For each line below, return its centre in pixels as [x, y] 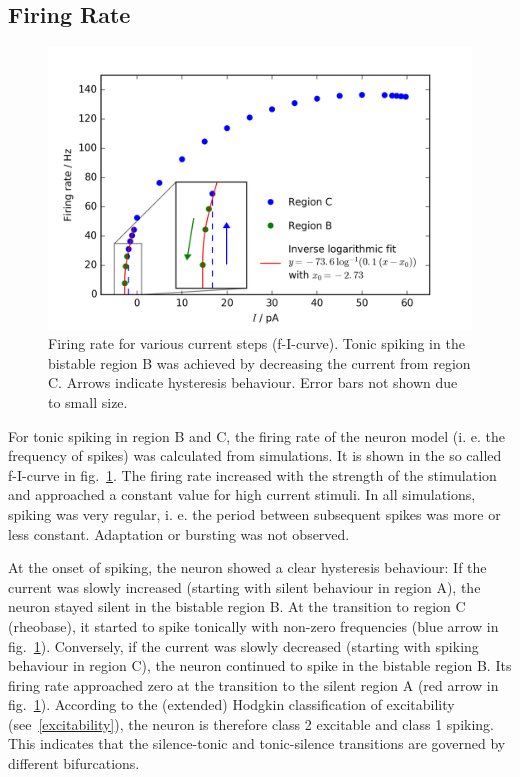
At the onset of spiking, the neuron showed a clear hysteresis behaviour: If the [247, 567]
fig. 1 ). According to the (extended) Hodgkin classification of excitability [231, 704]
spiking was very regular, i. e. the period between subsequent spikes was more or [254, 513]
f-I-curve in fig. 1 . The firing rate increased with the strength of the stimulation [252, 474]
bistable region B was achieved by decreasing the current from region [259, 362]
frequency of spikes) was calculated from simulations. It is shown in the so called [255, 455]
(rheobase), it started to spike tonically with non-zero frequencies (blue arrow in [253, 625]
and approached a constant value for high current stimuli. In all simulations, [242, 494]
